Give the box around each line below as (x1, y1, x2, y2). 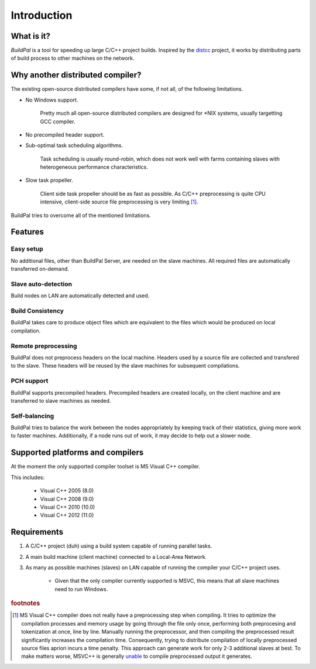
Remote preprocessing (11, 342, 77, 350)
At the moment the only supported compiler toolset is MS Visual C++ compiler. (11, 463, 200, 470)
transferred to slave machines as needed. (11, 397, 111, 404)
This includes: (11, 474, 45, 481)
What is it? (11, 31, 51, 41)
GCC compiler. (40, 118, 75, 125)
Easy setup (11, 245, 43, 253)
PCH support (11, 377, 49, 385)
